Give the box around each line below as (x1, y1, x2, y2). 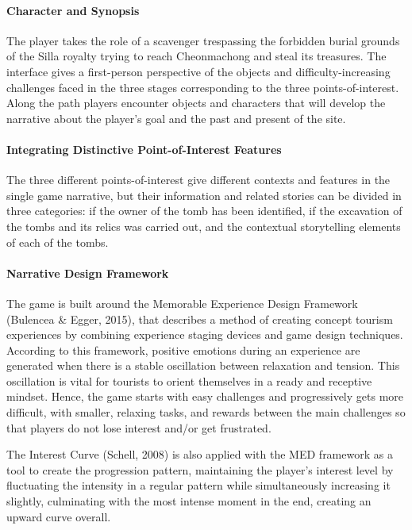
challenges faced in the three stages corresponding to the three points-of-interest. (6, 79, 399, 95)
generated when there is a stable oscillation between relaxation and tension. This (6, 357, 400, 374)
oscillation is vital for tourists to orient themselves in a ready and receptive (6, 372, 372, 389)
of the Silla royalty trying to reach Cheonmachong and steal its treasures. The (6, 48, 387, 64)
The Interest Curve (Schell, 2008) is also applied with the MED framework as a (6, 446, 393, 463)
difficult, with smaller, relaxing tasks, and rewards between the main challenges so (6, 404, 406, 421)
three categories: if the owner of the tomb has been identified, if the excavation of (6, 202, 402, 219)
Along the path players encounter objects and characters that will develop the (6, 94, 386, 111)
